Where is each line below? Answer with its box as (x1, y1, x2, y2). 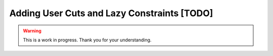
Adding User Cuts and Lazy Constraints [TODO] (9, 8, 213, 19)
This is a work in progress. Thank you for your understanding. (23, 37, 152, 43)
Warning (23, 28, 41, 34)
